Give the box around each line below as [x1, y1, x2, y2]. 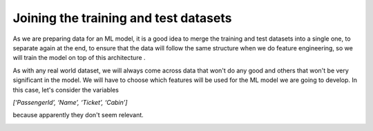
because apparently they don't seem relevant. [12, 111, 144, 119]
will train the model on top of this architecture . [12, 54, 146, 62]
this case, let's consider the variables [12, 85, 119, 94]
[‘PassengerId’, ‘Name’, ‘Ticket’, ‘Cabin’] [12, 98, 128, 106]
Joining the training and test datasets [12, 10, 232, 26]
